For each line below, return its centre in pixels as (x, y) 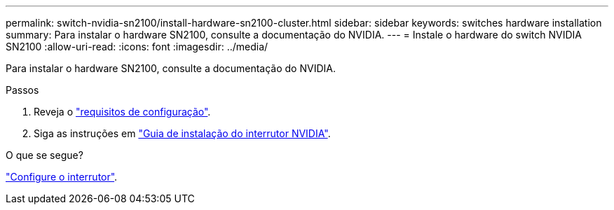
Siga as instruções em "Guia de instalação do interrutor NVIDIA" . (182, 133)
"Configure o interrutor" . (62, 177)
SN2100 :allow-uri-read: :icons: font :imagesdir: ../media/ (137, 47)
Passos (22, 90)
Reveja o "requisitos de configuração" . (122, 112)
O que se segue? (45, 155)
